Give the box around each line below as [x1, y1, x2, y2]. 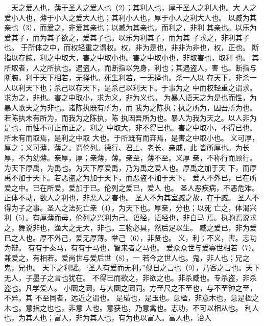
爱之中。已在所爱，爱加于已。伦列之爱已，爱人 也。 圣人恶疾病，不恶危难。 [4, 182, 259, 193]
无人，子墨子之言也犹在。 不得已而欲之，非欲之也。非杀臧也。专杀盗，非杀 [4, 272, 257, 283]
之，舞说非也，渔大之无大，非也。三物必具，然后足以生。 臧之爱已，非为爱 [4, 222, 257, 233]
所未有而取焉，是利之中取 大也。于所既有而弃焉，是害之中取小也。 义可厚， [4, 132, 259, 143]
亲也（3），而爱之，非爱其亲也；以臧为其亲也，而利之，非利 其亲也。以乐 [4, 22, 250, 33]
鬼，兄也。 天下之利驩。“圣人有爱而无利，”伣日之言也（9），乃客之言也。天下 [4, 262, 260, 273]
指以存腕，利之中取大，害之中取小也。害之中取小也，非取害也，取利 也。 [4, 52, 250, 62]
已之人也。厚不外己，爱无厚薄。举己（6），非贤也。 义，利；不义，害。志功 [4, 232, 257, 243]
